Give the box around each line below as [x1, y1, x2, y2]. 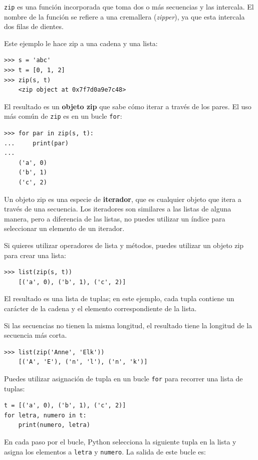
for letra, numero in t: [4, 411, 87, 419]
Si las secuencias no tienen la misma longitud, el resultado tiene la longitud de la [4, 320, 252, 330]
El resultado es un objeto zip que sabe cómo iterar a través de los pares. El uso [4, 101, 251, 111]
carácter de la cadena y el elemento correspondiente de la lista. [4, 303, 197, 313]
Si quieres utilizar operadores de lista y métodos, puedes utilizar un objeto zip [4, 240, 244, 250]
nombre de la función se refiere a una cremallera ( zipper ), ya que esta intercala [4, 11, 245, 22]
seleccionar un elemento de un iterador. [4, 223, 125, 234]
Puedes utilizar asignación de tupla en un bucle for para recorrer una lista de [4, 373, 243, 383]
